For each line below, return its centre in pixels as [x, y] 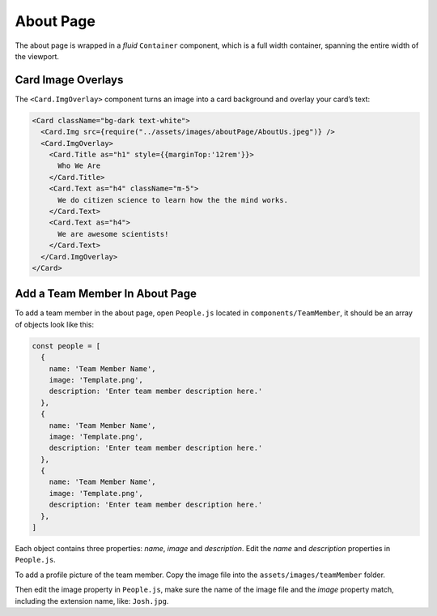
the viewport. [37, 56]
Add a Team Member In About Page [106, 294]
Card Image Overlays [69, 80]
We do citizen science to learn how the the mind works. [173, 200]
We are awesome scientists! [113, 234]
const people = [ [66, 346]
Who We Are [79, 166]
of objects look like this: [55, 324]
